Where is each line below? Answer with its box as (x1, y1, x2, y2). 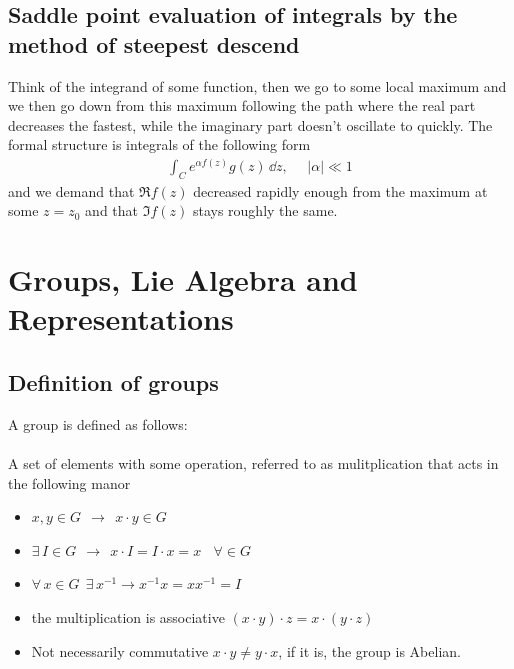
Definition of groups (8, 366, 219, 397)
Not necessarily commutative (31, 640, 209, 661)
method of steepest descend (8, 28, 300, 59)
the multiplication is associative (31, 606, 225, 627)
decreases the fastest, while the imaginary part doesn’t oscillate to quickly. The (8, 114, 493, 135)
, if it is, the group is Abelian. (278, 640, 461, 661)
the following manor (8, 472, 131, 493)
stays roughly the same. (192, 200, 338, 221)
